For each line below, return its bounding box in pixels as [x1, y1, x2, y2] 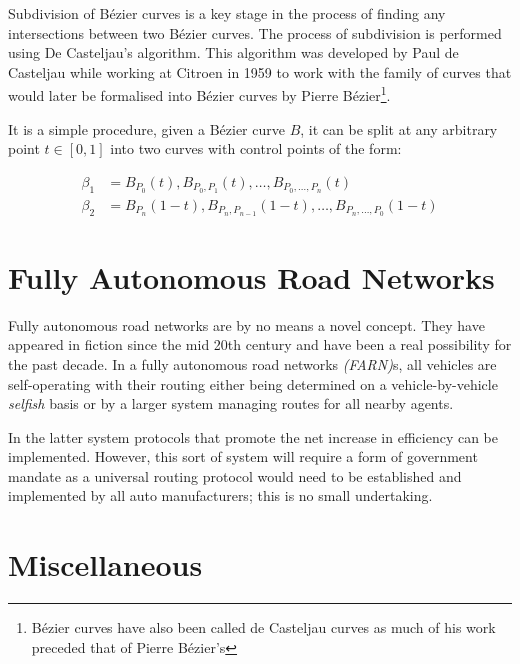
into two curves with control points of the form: [110, 138, 402, 159]
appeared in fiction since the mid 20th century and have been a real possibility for [8, 334, 512, 355]
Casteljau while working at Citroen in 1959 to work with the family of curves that [8, 61, 512, 82]
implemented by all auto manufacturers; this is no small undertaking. [8, 485, 433, 506]
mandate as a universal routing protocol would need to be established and [8, 465, 462, 486]
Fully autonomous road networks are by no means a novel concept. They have [8, 314, 485, 335]
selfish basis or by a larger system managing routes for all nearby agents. [8, 393, 454, 414]
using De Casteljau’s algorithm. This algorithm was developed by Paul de [8, 42, 459, 63]
